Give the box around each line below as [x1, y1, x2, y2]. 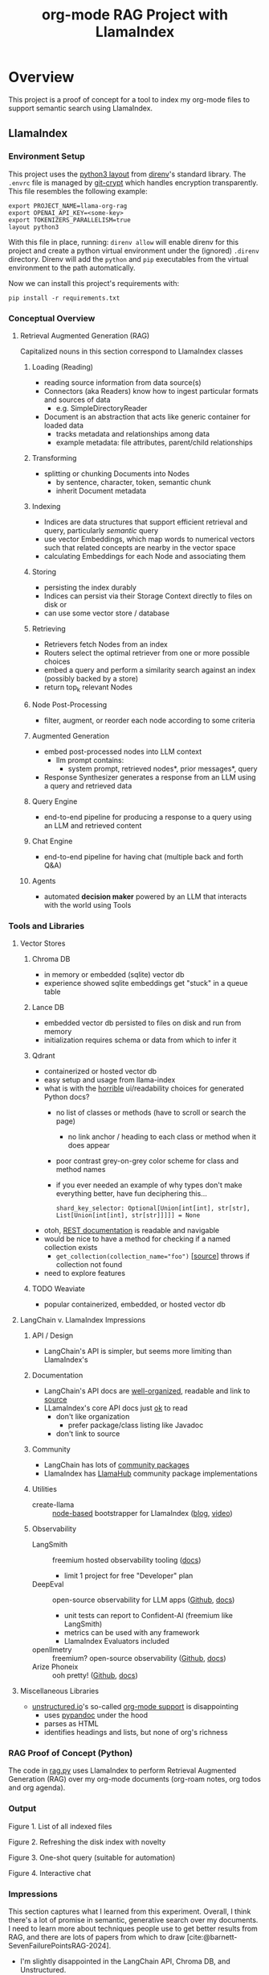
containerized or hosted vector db [43, 1066, 157, 1076]
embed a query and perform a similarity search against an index [43, 665, 256, 674]
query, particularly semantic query [43, 525, 159, 535]
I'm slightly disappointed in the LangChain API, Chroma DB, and [19, 1956, 230, 1966]
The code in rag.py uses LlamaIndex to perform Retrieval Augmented [8, 1766, 237, 1775]
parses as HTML [43, 1719, 99, 1729]
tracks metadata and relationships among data [55, 429, 210, 438]
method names [55, 1165, 106, 1174]
